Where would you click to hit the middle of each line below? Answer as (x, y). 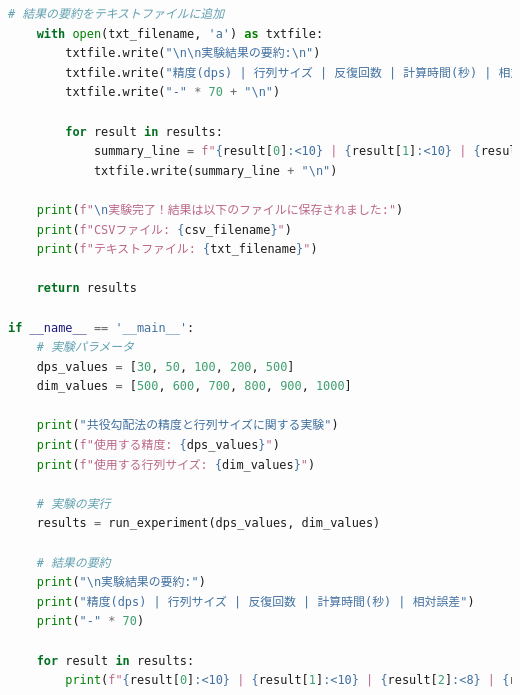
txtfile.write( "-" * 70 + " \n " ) (173, 92)
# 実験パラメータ (85, 347)
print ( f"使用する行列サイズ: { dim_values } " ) (176, 464)
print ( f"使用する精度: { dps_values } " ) (158, 445)
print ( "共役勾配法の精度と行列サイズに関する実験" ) (187, 425)
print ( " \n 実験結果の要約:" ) (121, 582)
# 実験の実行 (73, 503)
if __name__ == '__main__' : (101, 327)
